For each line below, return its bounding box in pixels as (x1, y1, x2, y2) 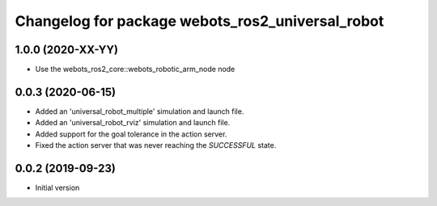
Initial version (35, 183, 80, 193)
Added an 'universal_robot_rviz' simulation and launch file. (35, 118, 231, 128)
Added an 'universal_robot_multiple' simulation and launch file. (35, 106, 244, 116)
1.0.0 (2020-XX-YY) (15, 43, 119, 57)
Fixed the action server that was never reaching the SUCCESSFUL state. (35, 141, 277, 150)
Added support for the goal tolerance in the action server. (35, 129, 227, 139)
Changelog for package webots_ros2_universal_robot (15, 12, 384, 30)
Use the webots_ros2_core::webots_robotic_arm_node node (35, 65, 235, 74)
